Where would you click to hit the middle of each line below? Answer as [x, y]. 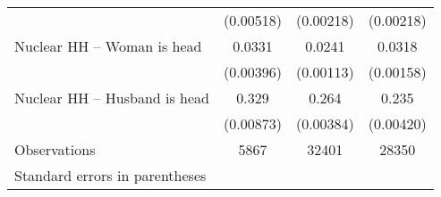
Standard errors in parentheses [110, 175]
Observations [55, 149]
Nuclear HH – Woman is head [108, 46]
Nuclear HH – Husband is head [112, 98]
